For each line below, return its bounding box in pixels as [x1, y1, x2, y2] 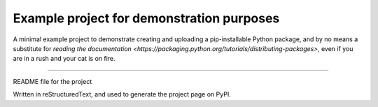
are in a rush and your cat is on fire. [13, 55, 115, 63]
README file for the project [13, 77, 92, 85]
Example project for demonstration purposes [13, 10, 280, 26]
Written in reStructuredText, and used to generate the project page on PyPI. [13, 90, 231, 99]
